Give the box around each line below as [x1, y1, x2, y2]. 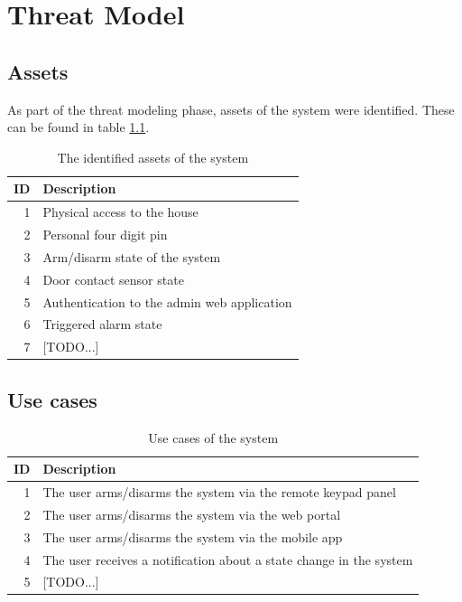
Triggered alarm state [42, 315, 162, 334]
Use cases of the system [148, 428, 279, 447]
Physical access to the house [42, 202, 199, 221]
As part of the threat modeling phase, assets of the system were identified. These [7, 99, 455, 118]
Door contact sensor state [42, 269, 184, 288]
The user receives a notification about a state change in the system [42, 550, 413, 569]
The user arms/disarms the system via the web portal [42, 504, 341, 523]
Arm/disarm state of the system [42, 247, 221, 266]
